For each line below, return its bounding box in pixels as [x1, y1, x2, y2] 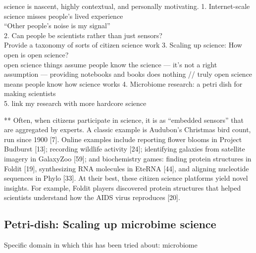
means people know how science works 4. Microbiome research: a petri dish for [4, 78, 243, 89]
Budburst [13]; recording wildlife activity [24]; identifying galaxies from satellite [4, 144, 245, 154]
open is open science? [4, 49, 69, 59]
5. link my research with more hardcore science [4, 98, 147, 108]
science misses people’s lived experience [4, 10, 123, 21]
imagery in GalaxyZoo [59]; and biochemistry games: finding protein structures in [4, 153, 252, 163]
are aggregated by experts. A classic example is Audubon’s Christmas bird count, [4, 124, 251, 135]
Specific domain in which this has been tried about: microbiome [4, 240, 198, 250]
